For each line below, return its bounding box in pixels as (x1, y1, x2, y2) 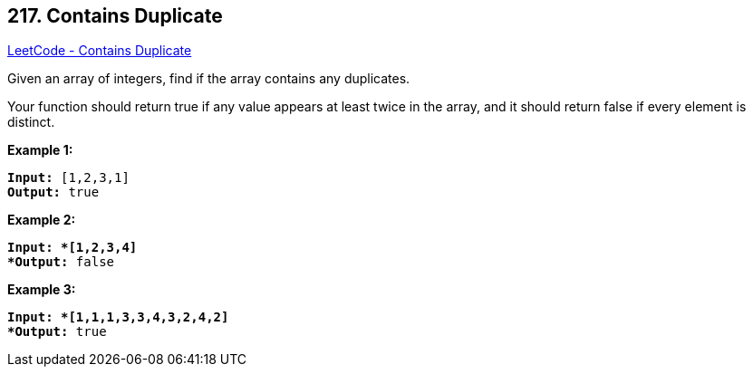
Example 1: (7, 142, 73, 158)
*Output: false (7, 254, 115, 270)
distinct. (7, 114, 55, 130)
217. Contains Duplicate (7, 5, 223, 27)
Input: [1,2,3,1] (7, 170, 130, 186)
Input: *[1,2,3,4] (7, 240, 138, 255)
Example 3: (7, 282, 76, 298)
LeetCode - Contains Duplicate (7, 43, 192, 59)
